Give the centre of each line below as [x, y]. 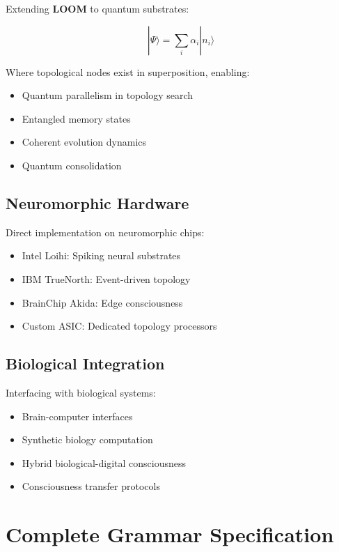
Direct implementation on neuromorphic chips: [105, 232]
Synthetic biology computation [87, 439]
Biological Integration [85, 363]
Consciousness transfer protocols [91, 486]
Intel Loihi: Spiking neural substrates [101, 255]
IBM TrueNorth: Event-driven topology [106, 278]
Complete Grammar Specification [170, 534]
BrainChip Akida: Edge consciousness [102, 302]
